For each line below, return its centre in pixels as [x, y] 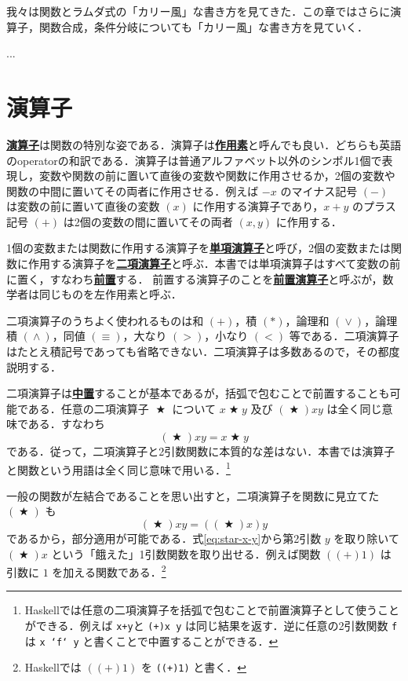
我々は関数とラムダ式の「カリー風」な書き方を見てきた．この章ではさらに [199, 11]
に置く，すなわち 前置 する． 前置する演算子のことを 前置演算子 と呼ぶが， [195, 278]
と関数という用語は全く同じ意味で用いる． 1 [118, 468]
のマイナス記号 [319, 190]
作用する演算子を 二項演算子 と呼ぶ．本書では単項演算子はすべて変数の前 [214, 264]
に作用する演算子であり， [258, 206]
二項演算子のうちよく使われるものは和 [105, 320]
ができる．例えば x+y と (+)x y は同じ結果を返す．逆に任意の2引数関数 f [211, 626]
